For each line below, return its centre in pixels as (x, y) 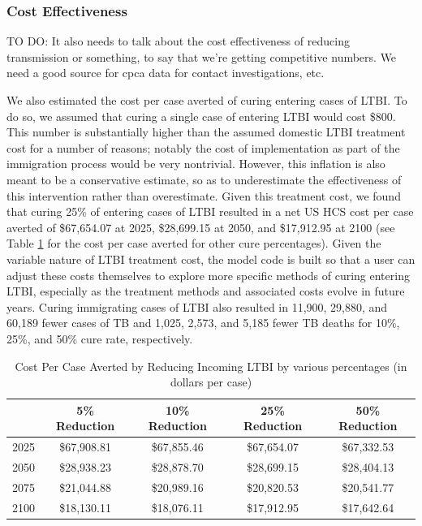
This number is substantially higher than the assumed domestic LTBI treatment (206, 132)
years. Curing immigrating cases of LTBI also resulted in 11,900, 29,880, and (197, 306)
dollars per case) (211, 382)
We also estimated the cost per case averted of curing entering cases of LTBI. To (207, 100)
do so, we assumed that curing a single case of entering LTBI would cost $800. (201, 116)
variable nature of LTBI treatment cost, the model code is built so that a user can (211, 259)
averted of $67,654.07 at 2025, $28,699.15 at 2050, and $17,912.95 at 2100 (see (201, 227)
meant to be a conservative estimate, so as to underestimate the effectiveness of (204, 179)
